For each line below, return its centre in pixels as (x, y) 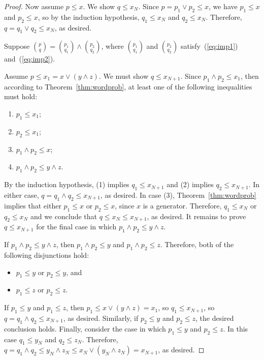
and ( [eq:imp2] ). (29, 59)
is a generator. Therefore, (182, 205)
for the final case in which (76, 227)
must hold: (21, 96)
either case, (22, 194)
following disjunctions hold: (47, 254)
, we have (223, 6)
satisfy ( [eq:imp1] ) (209, 46)
